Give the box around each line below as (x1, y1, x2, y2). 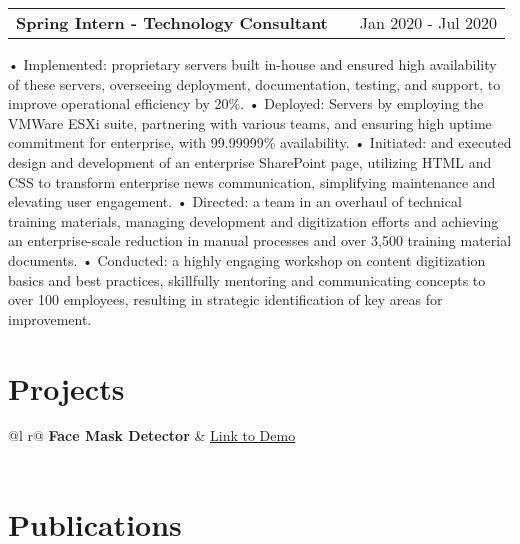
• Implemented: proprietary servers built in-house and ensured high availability (8, 54, 497, 74)
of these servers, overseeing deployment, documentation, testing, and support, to (8, 73, 501, 94)
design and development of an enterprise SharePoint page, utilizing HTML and (8, 151, 492, 172)
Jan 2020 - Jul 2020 (359, 11, 498, 34)
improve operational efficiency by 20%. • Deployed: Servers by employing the (8, 93, 484, 114)
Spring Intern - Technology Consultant (16, 11, 328, 34)
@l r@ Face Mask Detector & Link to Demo (8, 425, 296, 446)
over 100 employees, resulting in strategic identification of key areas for (8, 289, 443, 310)
